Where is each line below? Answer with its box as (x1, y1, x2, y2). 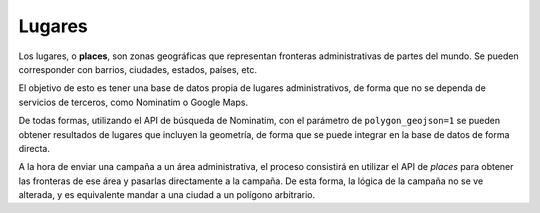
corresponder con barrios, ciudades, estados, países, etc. (18, 63, 257, 75)
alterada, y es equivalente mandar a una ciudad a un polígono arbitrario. (18, 189, 315, 201)
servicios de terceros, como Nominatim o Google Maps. (18, 96, 249, 108)
